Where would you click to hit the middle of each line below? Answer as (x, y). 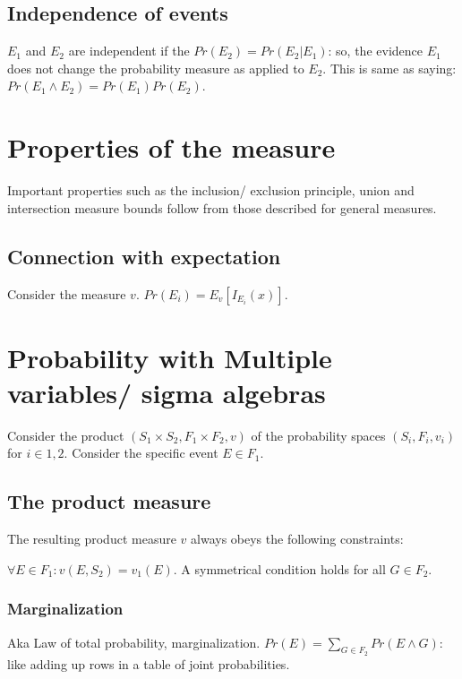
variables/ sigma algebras (167, 392)
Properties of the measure (171, 147)
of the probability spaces (318, 435)
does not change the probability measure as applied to (156, 68)
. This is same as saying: (389, 68)
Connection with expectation (144, 256)
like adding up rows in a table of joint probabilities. (149, 663)
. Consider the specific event (141, 453)
